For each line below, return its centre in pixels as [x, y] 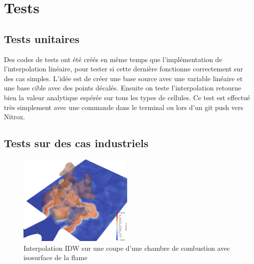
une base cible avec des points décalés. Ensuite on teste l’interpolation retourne [123, 88]
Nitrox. [15, 117]
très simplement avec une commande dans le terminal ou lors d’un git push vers [124, 107]
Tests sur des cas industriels [76, 143]
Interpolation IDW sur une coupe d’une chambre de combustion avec [127, 248]
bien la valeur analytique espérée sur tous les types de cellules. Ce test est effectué [127, 97]
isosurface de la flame [56, 257]
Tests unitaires [42, 38]
